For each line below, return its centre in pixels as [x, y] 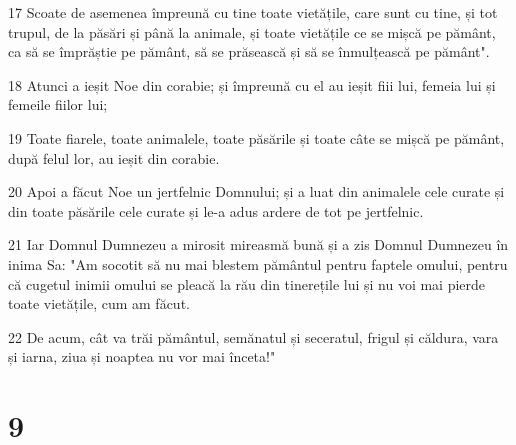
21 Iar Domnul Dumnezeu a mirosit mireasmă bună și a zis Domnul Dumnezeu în [258, 244]
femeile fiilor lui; [58, 104]
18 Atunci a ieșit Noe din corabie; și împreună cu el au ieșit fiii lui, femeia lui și [252, 84]
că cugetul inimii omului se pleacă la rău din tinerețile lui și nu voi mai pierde [247, 283]
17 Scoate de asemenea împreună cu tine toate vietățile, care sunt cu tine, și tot [253, 12]
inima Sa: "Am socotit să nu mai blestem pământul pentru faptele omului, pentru [258, 263]
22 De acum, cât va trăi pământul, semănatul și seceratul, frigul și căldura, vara [253, 336]
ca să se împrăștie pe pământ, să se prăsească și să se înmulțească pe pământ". [249, 51]
